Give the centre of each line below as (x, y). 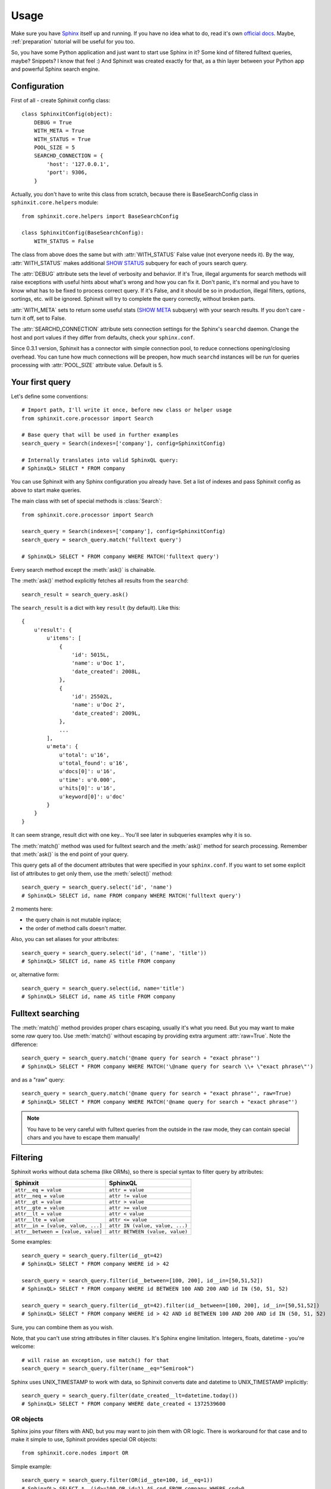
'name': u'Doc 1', (99, 663)
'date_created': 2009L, (106, 713)
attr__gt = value (38, 1202)
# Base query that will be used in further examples (100, 435)
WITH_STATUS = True (62, 139)
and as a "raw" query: (38, 1080)
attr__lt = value (38, 1214)
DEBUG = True (53, 122)
